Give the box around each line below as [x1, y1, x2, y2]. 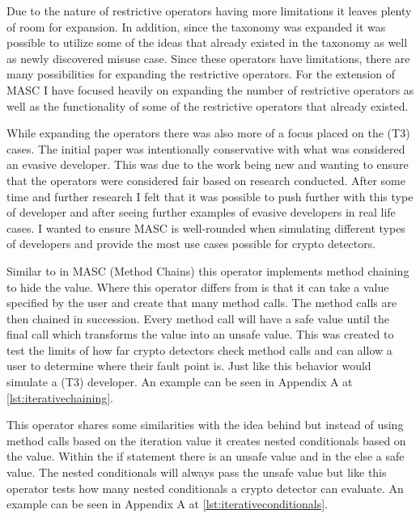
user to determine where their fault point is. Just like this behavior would [6, 357, 371, 374]
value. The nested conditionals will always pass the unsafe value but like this [6, 464, 387, 481]
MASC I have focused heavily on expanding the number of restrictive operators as [6, 81, 414, 98]
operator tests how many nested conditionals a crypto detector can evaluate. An [6, 479, 404, 496]
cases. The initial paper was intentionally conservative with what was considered [6, 140, 405, 157]
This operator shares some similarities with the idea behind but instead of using [6, 416, 404, 433]
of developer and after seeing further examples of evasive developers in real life [6, 204, 396, 221]
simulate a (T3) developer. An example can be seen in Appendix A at [6, 373, 353, 390]
